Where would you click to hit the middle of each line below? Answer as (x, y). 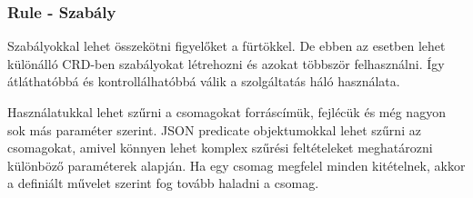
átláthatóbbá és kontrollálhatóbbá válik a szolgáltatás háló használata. (204, 81)
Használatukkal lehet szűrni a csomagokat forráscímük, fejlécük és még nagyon (226, 112)
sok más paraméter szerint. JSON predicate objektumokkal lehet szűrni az (214, 129)
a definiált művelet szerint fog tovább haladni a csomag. (163, 183)
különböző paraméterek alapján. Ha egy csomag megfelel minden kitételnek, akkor (236, 165)
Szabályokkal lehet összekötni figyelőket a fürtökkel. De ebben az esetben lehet (226, 46)
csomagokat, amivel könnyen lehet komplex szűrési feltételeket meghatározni (220, 148)
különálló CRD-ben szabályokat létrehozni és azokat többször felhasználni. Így (226, 63)
